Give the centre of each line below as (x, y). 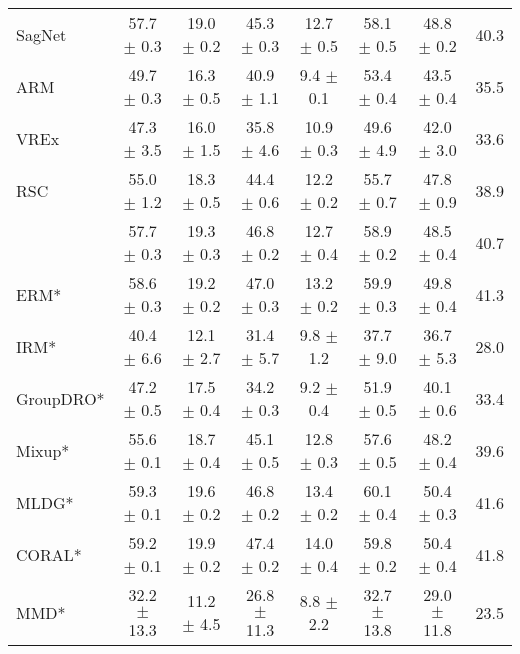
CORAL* (49, 554)
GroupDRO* (60, 398)
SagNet (41, 34)
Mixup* (43, 450)
